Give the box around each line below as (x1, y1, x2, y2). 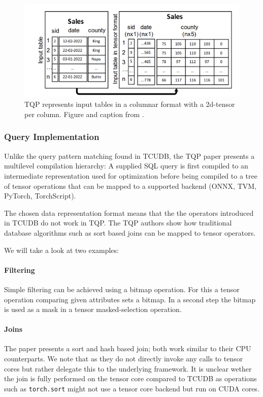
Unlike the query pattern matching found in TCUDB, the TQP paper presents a (4, 150, 255, 161)
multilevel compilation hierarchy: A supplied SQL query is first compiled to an (4, 160, 248, 171)
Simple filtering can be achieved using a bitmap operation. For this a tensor (4, 283, 240, 294)
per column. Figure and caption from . (24, 108, 144, 119)
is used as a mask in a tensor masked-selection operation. (4, 304, 182, 315)
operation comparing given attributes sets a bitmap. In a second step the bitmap (4, 294, 256, 304)
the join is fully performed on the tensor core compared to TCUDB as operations (4, 373, 257, 384)
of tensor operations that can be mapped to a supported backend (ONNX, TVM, (4, 180, 256, 191)
